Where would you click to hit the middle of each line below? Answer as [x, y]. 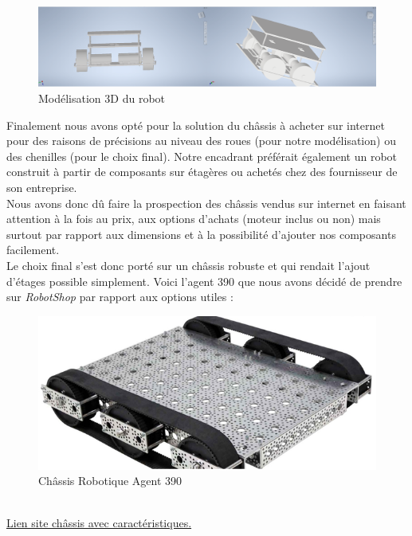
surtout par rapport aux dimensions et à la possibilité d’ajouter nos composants [201, 234]
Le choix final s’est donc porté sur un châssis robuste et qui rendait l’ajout [188, 265]
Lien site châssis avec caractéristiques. [99, 523]
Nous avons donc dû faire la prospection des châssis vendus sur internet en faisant [206, 203]
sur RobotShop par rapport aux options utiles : [120, 297]
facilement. [33, 250]
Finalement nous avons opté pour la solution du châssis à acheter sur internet [196, 125]
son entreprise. [42, 187]
